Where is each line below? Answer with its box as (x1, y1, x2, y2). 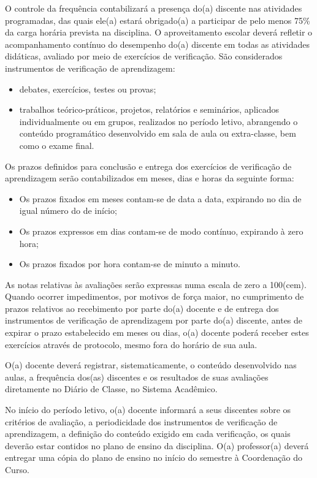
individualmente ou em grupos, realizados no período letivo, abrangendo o (19, 115, 298, 127)
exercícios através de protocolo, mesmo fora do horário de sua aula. (5, 338, 258, 351)
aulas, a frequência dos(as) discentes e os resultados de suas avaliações (5, 370, 269, 383)
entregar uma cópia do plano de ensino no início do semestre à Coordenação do (5, 451, 302, 464)
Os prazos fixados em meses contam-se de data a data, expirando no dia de (19, 192, 302, 205)
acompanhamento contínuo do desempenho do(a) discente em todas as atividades (5, 37, 310, 50)
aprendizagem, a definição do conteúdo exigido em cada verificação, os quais (5, 427, 291, 440)
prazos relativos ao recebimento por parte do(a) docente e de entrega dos (5, 302, 279, 314)
